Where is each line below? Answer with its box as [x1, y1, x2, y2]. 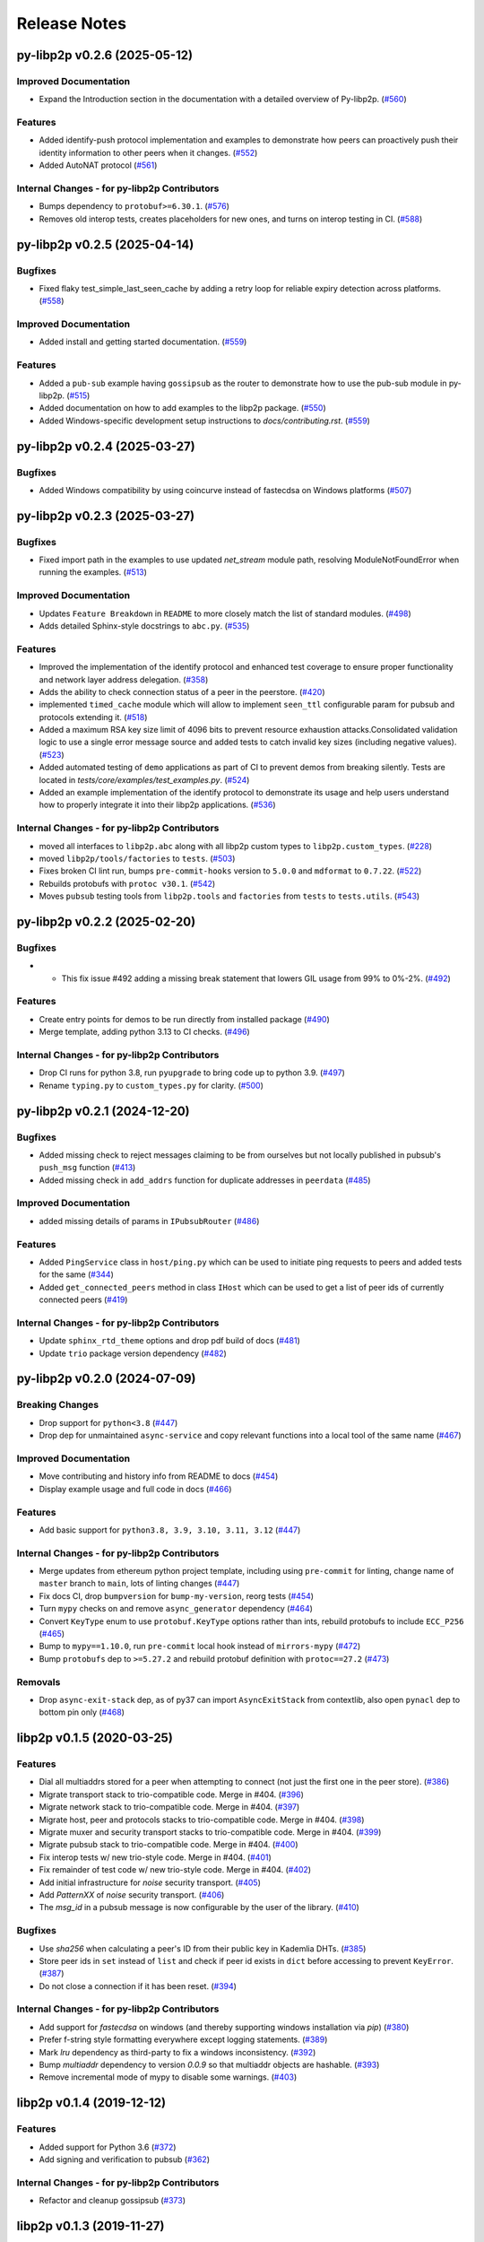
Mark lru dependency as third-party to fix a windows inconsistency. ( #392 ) [39, 2046, 316, 2057]
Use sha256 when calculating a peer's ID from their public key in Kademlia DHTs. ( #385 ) [39, 1942, 367, 1954]
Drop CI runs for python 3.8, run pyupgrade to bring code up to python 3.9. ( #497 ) [39, 1067, 345, 1078]
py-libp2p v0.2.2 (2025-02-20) [16, 914, 196, 929]
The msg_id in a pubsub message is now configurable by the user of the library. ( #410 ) [39, 1902, 360, 1913]
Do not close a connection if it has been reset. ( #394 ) [39, 1980, 238, 1991]
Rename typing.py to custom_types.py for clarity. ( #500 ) [39, 1080, 264, 1091]
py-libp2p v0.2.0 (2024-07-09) [16, 1371, 196, 1386]
